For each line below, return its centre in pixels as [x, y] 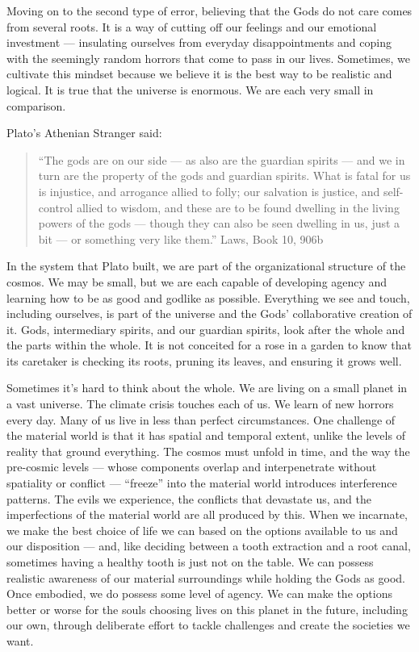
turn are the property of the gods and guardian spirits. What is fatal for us [224, 176]
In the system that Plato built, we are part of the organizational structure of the [206, 266]
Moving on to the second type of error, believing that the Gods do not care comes [209, 10]
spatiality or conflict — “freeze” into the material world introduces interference [202, 483]
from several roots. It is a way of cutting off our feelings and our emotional [192, 26]
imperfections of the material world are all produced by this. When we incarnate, [207, 514]
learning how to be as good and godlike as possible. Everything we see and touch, [208, 297]
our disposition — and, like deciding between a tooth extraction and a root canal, [209, 546]
